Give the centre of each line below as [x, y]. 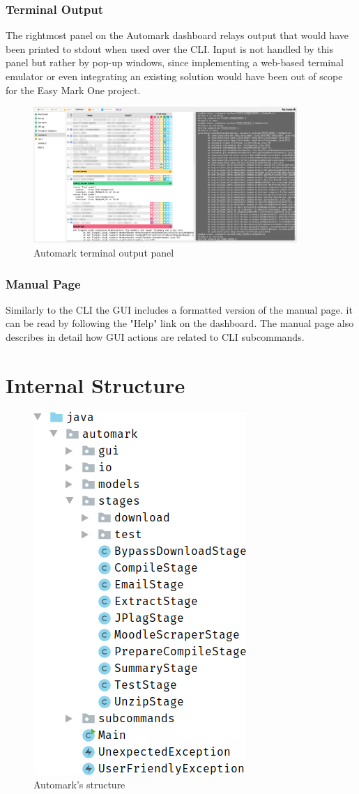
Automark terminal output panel [104, 253]
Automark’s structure [79, 785]
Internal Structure [96, 384]
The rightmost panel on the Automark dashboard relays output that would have [177, 35]
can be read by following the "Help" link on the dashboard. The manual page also [180, 323]
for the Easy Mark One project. [73, 90]
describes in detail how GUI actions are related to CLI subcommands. [155, 337]
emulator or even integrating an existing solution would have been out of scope [174, 76]
